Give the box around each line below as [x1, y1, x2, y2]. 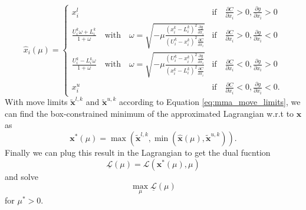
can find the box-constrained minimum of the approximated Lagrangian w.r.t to [5, 107, 294, 119]
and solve [5, 170, 38, 182]
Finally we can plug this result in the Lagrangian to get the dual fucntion [5, 146, 271, 159]
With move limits [5, 96, 68, 108]
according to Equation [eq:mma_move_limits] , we [119, 96, 301, 108]
